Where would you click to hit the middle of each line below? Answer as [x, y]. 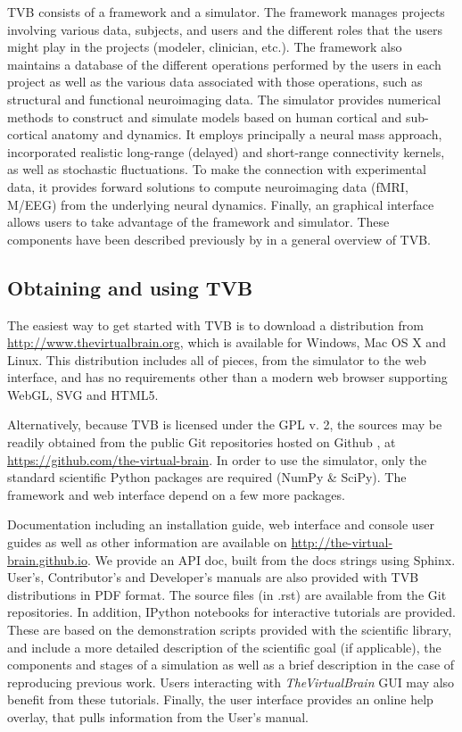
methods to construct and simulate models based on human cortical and [205, 116]
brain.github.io [47, 559]
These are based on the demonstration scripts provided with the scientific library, [230, 630]
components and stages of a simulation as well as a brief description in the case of [231, 665]
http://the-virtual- [342, 542]
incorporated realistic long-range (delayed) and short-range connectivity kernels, [226, 151]
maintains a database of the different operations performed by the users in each [224, 64]
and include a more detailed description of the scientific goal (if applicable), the [224, 647]
